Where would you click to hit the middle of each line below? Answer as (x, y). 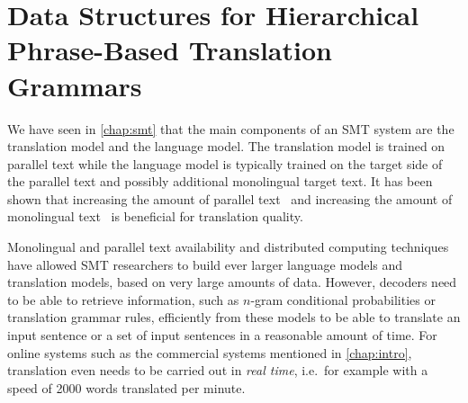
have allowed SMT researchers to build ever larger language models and (205, 264)
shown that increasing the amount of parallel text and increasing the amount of (230, 198)
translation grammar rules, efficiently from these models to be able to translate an (234, 317)
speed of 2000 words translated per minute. (126, 387)
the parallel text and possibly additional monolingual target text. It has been (220, 181)
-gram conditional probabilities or (343, 299)
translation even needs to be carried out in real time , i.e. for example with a (218, 370)
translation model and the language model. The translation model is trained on (226, 146)
